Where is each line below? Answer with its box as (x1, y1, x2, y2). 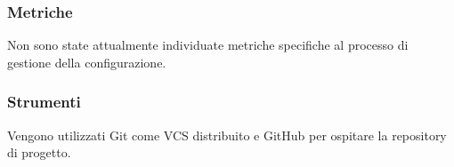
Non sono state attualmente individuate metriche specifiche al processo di (7, 36, 409, 54)
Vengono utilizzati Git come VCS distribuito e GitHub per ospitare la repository (7, 125, 447, 144)
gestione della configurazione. (7, 52, 166, 71)
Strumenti (7, 91, 81, 113)
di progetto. (7, 143, 71, 162)
